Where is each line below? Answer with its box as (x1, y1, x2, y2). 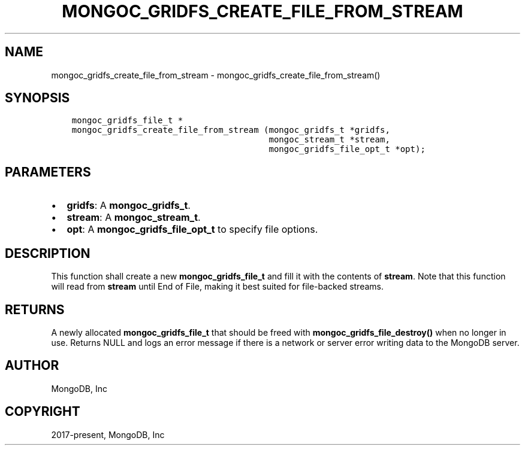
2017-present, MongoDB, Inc (51, 429, 165, 440)
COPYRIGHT (5, 404, 80, 419)
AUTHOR (5, 358, 59, 373)
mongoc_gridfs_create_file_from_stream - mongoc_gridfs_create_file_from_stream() (51, 69, 381, 80)
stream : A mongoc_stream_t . (67, 211, 201, 224)
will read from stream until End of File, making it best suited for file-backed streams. (51, 281, 384, 292)
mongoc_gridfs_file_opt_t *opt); (268, 144, 426, 154)
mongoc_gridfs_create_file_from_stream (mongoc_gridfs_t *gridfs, (71, 125, 390, 135)
